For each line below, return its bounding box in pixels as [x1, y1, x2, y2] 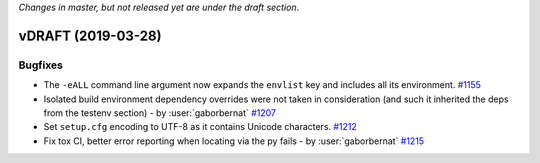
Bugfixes [18, 58, 64, 72]
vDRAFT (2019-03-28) [18, 27, 162, 44]
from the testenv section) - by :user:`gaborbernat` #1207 [43, 106, 277, 119]
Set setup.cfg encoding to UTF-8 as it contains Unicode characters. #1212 [43, 121, 357, 133]
